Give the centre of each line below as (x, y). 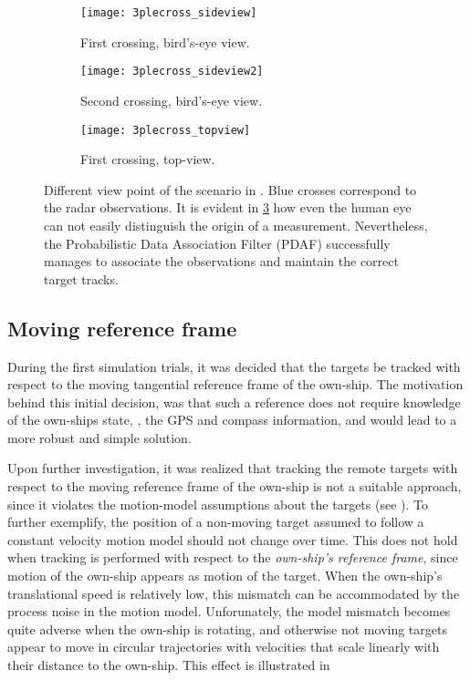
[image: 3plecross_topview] (166, 130)
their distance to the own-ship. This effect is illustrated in (169, 665)
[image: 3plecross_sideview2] (172, 72)
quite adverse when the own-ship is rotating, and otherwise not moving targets (227, 628)
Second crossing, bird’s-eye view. (172, 100)
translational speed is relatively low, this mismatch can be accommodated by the (234, 593)
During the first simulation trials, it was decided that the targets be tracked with (234, 366)
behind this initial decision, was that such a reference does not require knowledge (234, 402)
